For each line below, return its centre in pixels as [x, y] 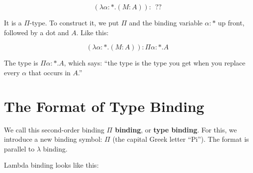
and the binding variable [166, 22]
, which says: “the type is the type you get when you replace [155, 63]
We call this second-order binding [54, 129]
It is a [13, 22]
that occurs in [50, 72]
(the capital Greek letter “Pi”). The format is [181, 139]
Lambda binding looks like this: [51, 165]
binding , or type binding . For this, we [176, 129]
